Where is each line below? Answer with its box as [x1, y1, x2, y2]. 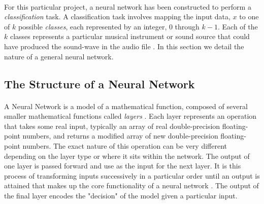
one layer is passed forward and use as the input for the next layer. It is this [4, 160, 241, 171]
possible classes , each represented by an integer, [18, 21, 167, 31]
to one [239, 11, 259, 22]
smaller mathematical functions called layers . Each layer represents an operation [4, 111, 257, 121]
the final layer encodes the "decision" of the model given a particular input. [4, 190, 238, 200]
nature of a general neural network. [4, 51, 114, 61]
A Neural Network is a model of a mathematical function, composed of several [4, 100, 248, 111]
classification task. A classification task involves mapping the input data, [4, 11, 230, 22]
